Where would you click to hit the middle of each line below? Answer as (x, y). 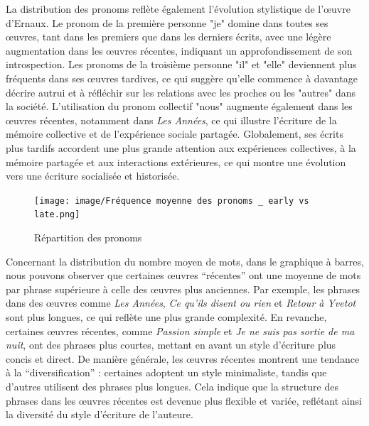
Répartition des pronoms (88, 237)
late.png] (57, 215)
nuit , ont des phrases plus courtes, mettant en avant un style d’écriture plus (171, 345)
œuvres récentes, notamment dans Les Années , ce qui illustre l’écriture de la (171, 120)
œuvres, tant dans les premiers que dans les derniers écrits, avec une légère (169, 37)
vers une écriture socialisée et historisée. (93, 176)
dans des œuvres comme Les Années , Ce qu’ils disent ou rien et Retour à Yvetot (181, 303)
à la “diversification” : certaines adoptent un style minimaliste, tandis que (166, 372)
